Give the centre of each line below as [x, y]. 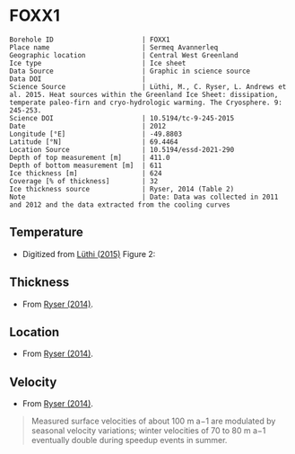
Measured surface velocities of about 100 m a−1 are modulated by [153, 421]
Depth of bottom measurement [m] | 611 [86, 165]
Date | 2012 [88, 126]
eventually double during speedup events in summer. [129, 441]
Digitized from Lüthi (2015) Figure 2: [89, 254]
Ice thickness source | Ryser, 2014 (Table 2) [122, 189]
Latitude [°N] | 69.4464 [94, 142]
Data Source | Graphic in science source [130, 71]
